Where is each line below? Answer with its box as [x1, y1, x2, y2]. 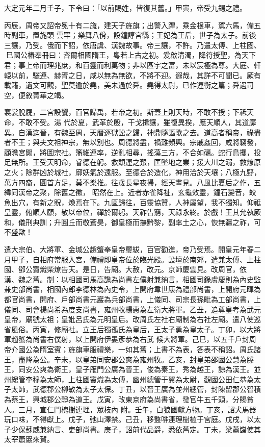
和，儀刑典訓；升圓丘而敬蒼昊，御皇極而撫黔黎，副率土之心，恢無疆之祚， [4, 216, 254, 227]
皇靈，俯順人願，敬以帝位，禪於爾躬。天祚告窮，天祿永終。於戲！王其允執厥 [4, 207, 261, 217]
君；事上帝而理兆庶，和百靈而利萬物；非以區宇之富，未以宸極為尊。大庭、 [4, 59, 254, 70]
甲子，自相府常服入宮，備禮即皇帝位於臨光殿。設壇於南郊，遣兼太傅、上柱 [11, 254, 261, 264]
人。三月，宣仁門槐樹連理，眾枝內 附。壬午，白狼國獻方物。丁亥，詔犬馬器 [4, 404, 256, 414]
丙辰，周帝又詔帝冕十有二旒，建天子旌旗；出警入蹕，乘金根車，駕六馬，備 [4, 19, 254, 30]
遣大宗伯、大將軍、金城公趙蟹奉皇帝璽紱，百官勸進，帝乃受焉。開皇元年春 [4, 244, 254, 255]
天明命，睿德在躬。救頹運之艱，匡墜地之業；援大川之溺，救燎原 [46, 157, 261, 167]
